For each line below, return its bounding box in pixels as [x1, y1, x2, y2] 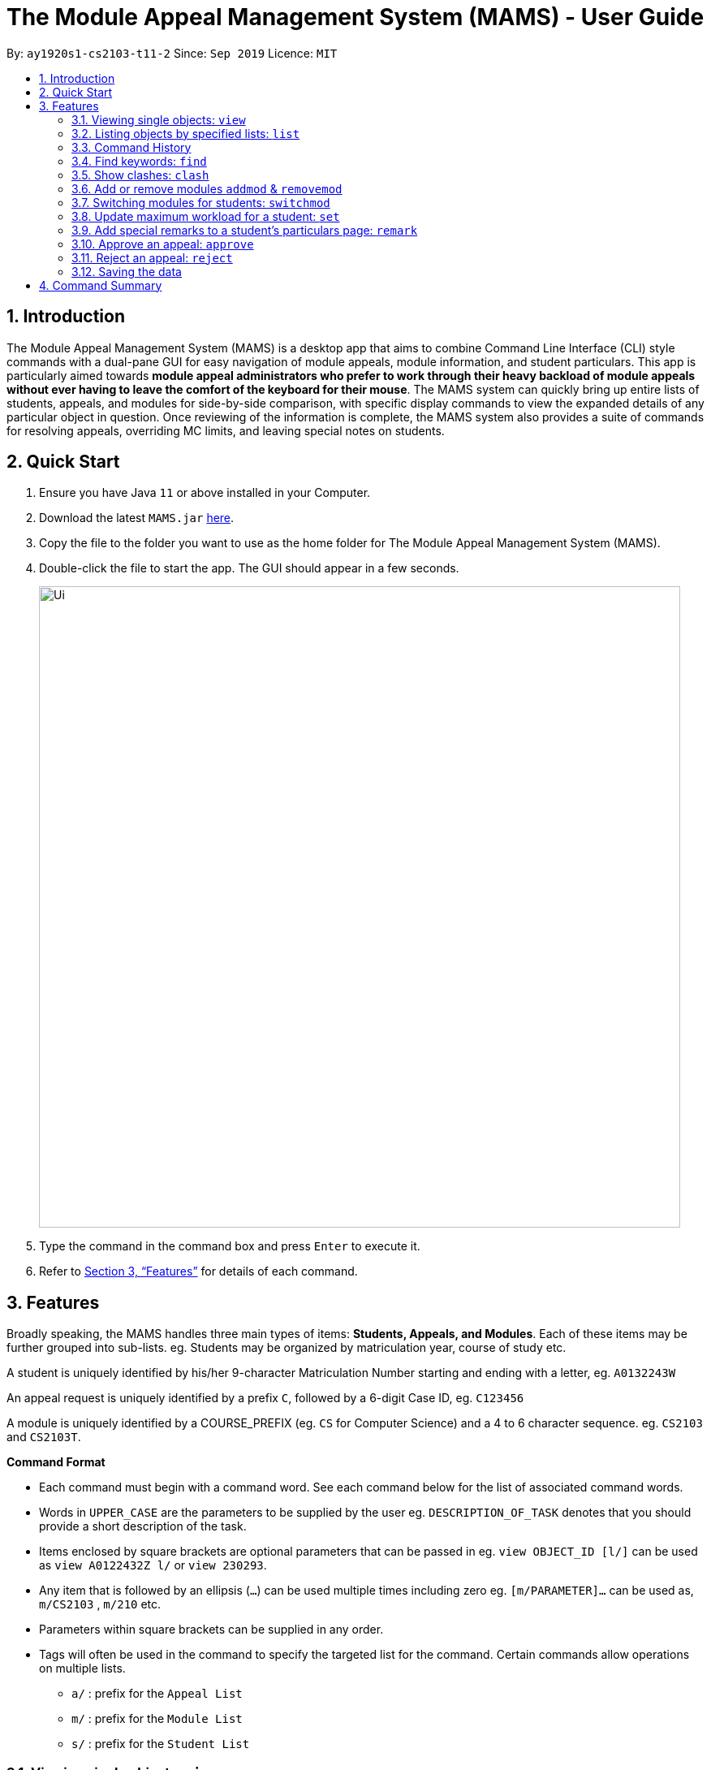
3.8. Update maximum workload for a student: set [71, 209, 340, 223]
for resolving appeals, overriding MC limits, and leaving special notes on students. [6, 423, 445, 438]
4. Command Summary [39, 278, 162, 292]
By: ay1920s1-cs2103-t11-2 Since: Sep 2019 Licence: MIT [6, 45, 338, 60]
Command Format [6, 1455, 106, 1470]
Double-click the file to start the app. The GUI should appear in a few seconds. [39, 561, 459, 576]
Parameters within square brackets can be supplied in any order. [39, 1622, 384, 1637]
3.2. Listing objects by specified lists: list [71, 126, 300, 140]
